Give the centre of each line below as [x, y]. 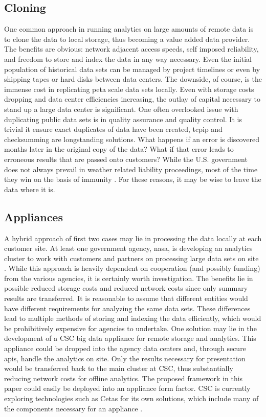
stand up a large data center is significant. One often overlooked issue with [121, 109]
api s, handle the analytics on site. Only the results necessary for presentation [125, 358]
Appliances [34, 216]
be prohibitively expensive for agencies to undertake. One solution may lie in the [130, 328]
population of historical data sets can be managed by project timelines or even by [132, 69]
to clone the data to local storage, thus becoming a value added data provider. [127, 39]
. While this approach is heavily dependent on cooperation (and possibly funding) [132, 268]
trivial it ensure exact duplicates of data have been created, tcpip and [113, 129]
